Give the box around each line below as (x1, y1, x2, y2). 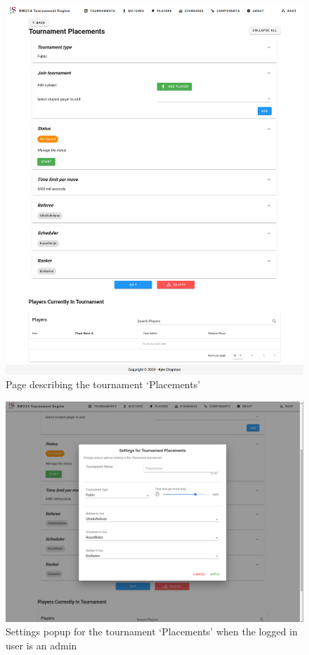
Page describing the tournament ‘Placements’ (6, 377, 201, 392)
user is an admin (6, 637, 77, 652)
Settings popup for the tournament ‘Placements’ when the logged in (6, 624, 298, 639)
